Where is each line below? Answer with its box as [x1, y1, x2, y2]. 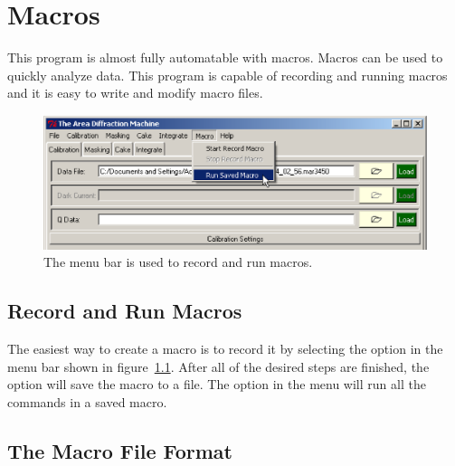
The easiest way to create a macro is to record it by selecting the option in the [7, 338, 443, 357]
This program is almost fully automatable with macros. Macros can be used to [7, 48, 443, 67]
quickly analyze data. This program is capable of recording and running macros [7, 65, 448, 84]
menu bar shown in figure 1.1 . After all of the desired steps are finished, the [7, 357, 430, 376]
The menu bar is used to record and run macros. [43, 252, 313, 271]
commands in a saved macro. [7, 392, 167, 411]
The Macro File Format [7, 436, 232, 464]
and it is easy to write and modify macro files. [7, 83, 263, 102]
